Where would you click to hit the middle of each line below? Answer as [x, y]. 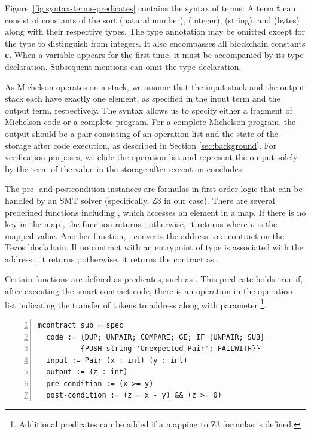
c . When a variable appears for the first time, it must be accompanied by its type [154, 55]
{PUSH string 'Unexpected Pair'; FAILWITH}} [170, 349]
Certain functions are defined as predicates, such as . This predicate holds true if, [154, 279]
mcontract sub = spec [81, 325]
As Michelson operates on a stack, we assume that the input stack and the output [155, 86]
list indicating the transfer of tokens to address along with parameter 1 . [136, 304]
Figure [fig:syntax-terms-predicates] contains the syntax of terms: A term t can [150, 8]
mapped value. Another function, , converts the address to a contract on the [145, 235]
